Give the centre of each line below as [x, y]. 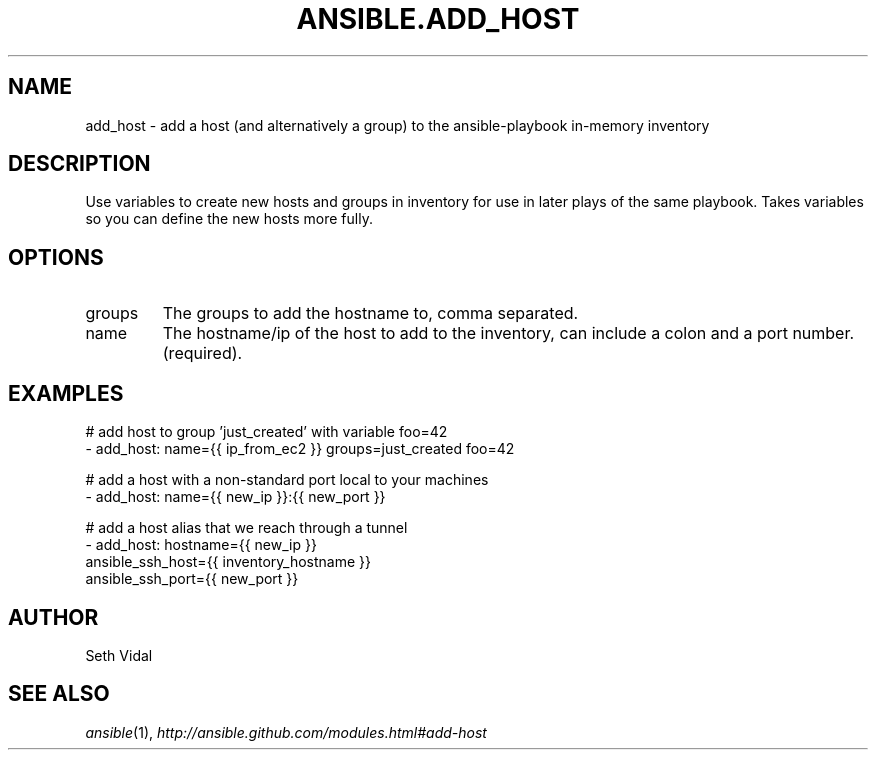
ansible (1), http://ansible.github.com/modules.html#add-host [286, 732]
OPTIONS [56, 257]
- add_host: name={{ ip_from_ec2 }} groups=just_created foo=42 [300, 449]
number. [823, 333]
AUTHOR [53, 617]
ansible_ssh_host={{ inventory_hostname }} [228, 562]
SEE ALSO [59, 694]
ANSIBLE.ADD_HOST [438, 19]
